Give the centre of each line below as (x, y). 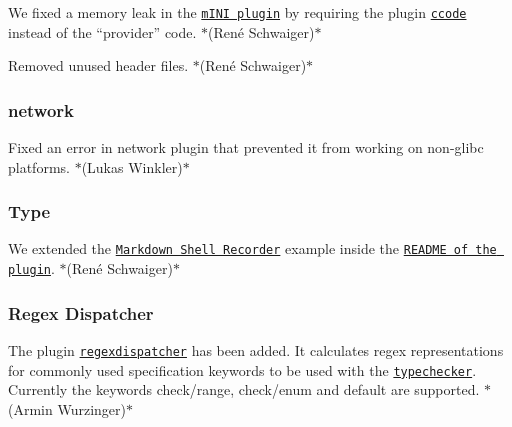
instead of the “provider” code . (102, 31)
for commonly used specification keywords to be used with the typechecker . (242, 369)
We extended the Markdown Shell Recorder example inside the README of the (252, 248)
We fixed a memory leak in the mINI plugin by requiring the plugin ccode (237, 12)
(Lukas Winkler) (132, 166)
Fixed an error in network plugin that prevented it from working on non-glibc (246, 147)
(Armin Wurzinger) (67, 408)
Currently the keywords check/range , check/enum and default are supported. (244, 389)
